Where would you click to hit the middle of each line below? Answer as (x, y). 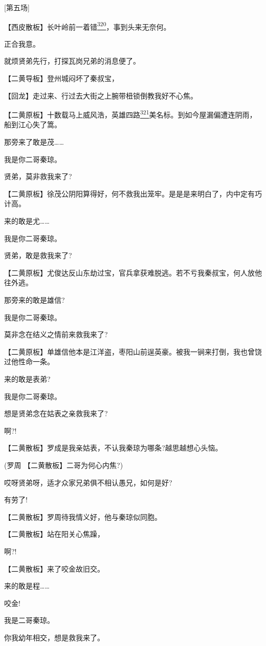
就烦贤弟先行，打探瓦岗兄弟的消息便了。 (72, 61)
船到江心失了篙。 (33, 124)
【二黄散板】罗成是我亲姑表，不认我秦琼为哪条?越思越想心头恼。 (113, 448)
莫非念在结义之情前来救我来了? (56, 334)
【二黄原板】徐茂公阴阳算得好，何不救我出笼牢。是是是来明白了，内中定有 (129, 193)
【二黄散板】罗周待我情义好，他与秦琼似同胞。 (83, 516)
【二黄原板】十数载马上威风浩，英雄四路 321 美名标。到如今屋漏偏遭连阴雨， (130, 114)
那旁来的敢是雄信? (35, 300)
